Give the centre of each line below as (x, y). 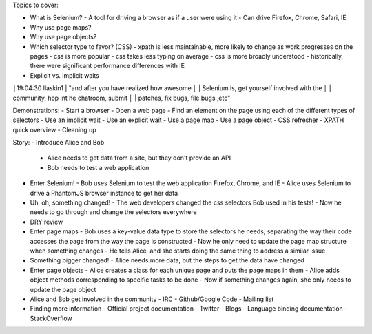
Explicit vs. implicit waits (65, 75)
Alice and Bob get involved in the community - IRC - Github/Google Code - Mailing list (152, 299)
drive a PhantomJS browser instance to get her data (104, 193)
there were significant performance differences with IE (107, 66)
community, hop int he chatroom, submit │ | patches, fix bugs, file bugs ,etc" (122, 98)
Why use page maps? (61, 27)
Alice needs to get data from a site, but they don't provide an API (139, 158)
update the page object (63, 289)
